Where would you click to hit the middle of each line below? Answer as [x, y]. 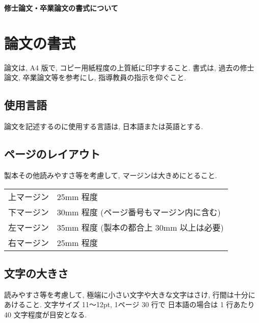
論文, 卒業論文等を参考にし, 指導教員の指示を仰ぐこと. [95, 77]
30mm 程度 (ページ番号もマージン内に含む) [139, 212]
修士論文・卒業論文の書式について [61, 8]
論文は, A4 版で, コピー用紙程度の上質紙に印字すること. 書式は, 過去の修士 [129, 67]
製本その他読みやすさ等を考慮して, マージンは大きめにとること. [111, 175]
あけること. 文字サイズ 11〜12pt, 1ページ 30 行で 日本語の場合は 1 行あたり [129, 304]
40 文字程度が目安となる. [46, 314]
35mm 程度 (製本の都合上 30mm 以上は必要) [140, 227]
